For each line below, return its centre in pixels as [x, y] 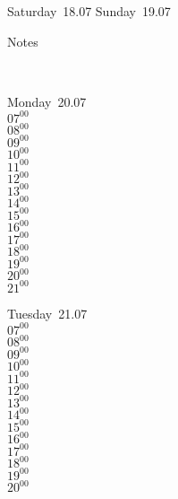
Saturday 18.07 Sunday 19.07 [89, 11]
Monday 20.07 [47, 101]
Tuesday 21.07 [47, 313]
